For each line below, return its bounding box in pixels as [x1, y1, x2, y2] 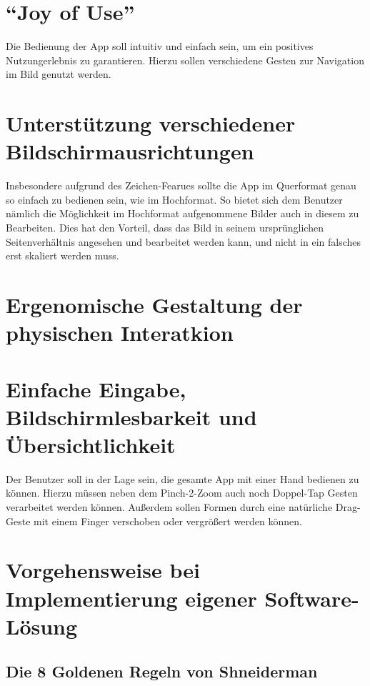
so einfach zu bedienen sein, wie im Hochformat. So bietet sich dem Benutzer [6, 192, 343, 207]
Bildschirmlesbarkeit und [6, 402, 257, 431]
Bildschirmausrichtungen [6, 136, 254, 166]
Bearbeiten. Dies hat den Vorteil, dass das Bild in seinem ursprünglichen [6, 220, 324, 234]
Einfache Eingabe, [6, 374, 186, 403]
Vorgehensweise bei [6, 555, 200, 585]
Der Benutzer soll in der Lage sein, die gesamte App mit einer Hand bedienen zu [6, 471, 359, 486]
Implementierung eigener [6, 583, 257, 612]
